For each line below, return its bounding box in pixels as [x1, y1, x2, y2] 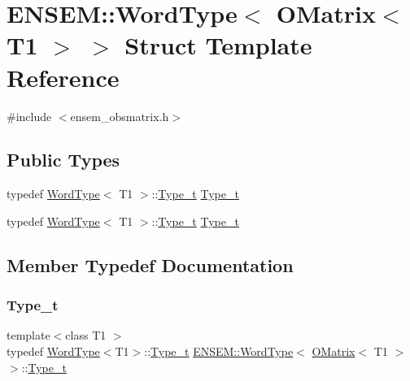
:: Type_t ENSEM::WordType [144, 343, 294, 360]
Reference [7, 60, 120, 93]
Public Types [7, 147, 120, 172]
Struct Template [124, 28, 312, 62]
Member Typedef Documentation [7, 252, 294, 277]
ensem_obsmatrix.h [70, 107, 169, 124]
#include [7, 107, 52, 124]
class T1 [65, 327, 107, 344]
